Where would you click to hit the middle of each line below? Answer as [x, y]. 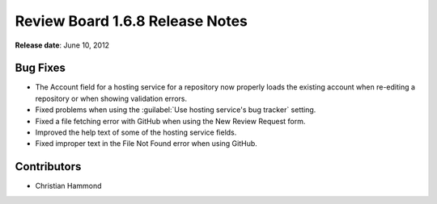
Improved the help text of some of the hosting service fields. [136, 132]
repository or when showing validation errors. [111, 98]
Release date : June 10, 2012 [62, 45]
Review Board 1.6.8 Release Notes [132, 21]
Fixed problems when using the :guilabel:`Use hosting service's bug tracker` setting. [176, 110]
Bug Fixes [40, 68]
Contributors [48, 167]
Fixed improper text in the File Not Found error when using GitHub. [146, 144]
